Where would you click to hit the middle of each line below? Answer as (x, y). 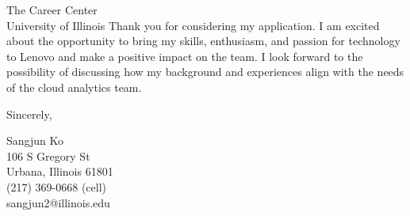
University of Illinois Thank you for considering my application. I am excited (193, 25)
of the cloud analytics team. (74, 87)
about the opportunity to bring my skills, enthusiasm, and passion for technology (203, 41)
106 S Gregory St (48, 155)
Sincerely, (29, 114)
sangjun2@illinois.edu (58, 202)
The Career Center (52, 9)
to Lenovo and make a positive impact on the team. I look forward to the (185, 56)
